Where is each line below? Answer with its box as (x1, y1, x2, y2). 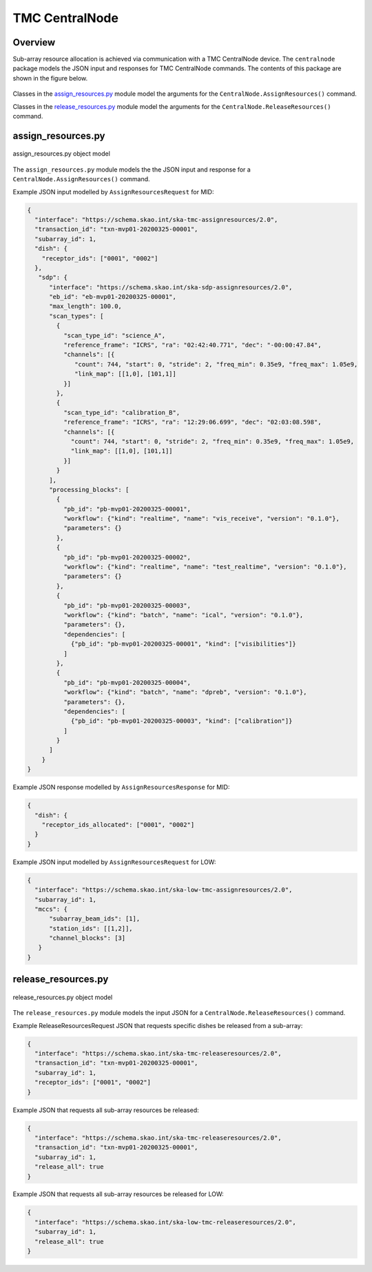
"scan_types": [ (49, 312, 104, 320)
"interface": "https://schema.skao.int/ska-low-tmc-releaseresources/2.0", (34, 1218, 296, 1226)
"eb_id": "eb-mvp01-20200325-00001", (49, 293, 177, 301)
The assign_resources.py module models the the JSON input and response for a (12, 165, 251, 174)
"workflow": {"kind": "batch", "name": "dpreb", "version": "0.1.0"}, (63, 688, 307, 696)
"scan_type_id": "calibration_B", (63, 409, 180, 416)
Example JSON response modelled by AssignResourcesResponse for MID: (12, 783, 230, 792)
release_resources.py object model (12, 993, 113, 1001)
